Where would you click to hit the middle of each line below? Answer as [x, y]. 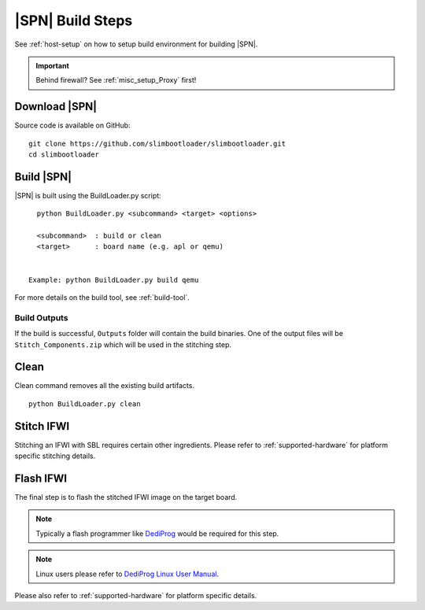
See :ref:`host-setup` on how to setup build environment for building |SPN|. [136, 44]
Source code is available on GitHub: [72, 125]
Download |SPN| [56, 107]
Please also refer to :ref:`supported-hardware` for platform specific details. [136, 596]
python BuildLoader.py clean [85, 404]
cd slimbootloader [64, 155]
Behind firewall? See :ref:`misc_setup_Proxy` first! [116, 80]
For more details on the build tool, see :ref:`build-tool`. [102, 298]
